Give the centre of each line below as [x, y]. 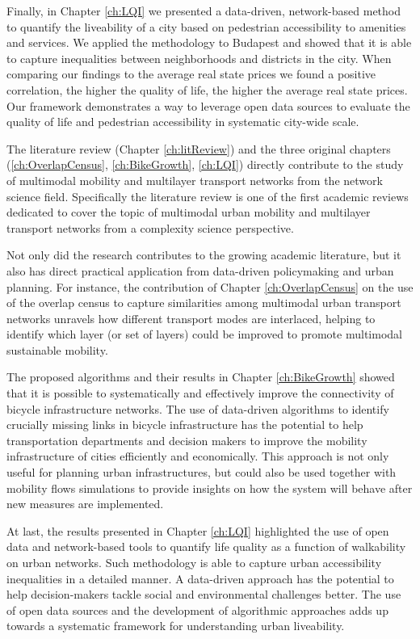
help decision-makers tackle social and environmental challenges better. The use [204, 594]
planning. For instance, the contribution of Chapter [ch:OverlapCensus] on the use [210, 286]
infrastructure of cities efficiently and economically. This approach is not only [198, 456]
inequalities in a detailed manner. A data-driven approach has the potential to [200, 578]
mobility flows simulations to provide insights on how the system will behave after [210, 488]
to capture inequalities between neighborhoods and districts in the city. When [199, 58]
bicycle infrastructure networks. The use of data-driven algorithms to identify [198, 408]
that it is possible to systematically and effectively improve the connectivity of [200, 393]
